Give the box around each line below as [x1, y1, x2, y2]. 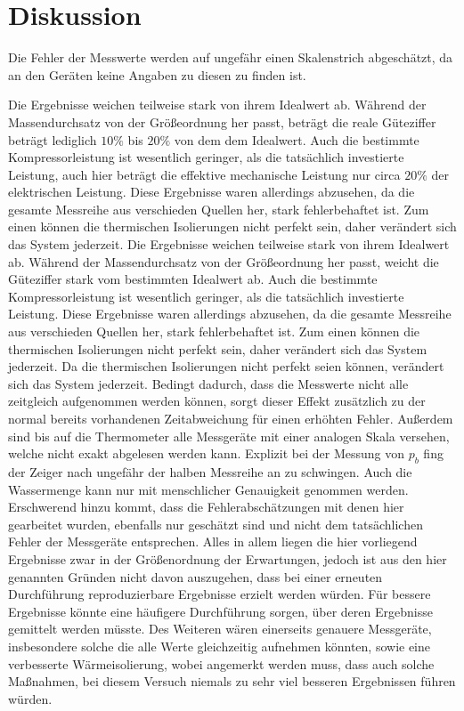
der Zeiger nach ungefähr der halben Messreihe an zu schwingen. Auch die [8, 462, 412, 481]
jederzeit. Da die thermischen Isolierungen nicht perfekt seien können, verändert [8, 357, 444, 376]
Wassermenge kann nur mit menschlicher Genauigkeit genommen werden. [8, 480, 409, 498]
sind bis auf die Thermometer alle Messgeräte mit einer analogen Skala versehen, [8, 426, 450, 445]
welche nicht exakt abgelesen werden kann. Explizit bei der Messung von [8, 444, 404, 463]
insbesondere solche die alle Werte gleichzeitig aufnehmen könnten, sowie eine [8, 636, 431, 655]
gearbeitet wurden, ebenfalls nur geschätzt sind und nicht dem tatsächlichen [8, 514, 423, 533]
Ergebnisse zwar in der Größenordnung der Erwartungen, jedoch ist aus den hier [8, 549, 447, 568]
